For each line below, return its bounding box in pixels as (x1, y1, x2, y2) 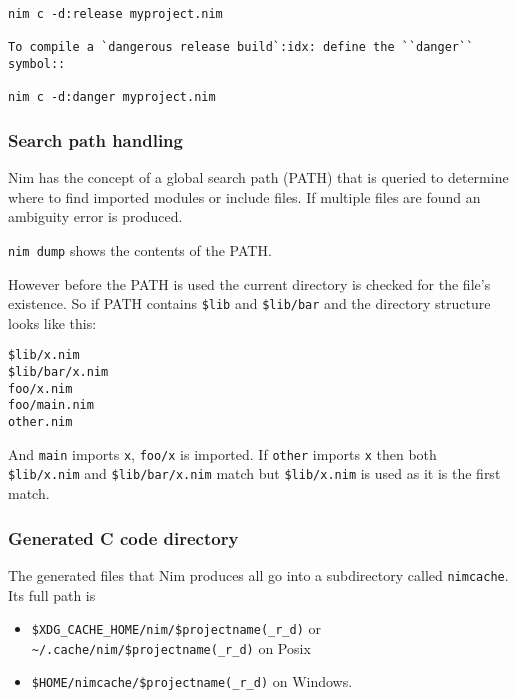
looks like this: (8, 312, 97, 333)
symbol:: (8, 56, 66, 71)
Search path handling (8, 127, 183, 152)
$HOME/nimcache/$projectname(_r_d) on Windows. (31, 671, 353, 692)
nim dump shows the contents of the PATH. (8, 239, 272, 260)
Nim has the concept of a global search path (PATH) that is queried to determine (8, 167, 509, 188)
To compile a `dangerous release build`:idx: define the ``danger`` (8, 40, 474, 55)
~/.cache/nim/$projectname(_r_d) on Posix (31, 637, 311, 658)
